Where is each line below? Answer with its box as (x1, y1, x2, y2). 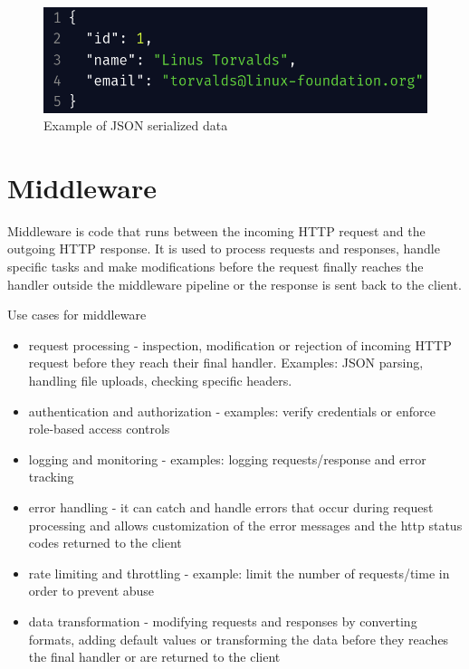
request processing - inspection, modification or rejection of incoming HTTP (28, 335, 452, 354)
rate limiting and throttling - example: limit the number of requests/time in (28, 563, 450, 582)
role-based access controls (28, 419, 170, 438)
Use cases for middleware (7, 305, 147, 324)
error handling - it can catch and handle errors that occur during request (28, 498, 434, 516)
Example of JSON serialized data (43, 116, 228, 135)
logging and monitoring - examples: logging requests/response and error (28, 449, 426, 468)
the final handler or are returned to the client (28, 647, 281, 666)
